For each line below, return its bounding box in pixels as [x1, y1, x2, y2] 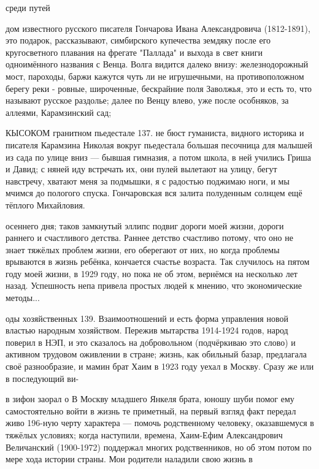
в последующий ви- [6, 372, 79, 384]
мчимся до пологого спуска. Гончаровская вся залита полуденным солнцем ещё [6, 186, 302, 199]
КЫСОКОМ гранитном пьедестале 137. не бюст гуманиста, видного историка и [6, 126, 304, 139]
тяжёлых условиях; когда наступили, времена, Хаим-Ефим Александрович [6, 429, 283, 441]
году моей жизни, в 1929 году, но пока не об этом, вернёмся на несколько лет [6, 267, 298, 280]
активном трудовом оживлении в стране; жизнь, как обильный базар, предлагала [6, 348, 307, 360]
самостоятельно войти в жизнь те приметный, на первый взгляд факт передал [6, 404, 296, 417]
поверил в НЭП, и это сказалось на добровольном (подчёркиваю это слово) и [6, 335, 296, 348]
